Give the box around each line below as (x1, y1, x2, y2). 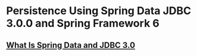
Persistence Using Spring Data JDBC (6, 4, 192, 18)
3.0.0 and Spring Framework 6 (6, 17, 160, 30)
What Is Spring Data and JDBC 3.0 (6, 40, 136, 50)
